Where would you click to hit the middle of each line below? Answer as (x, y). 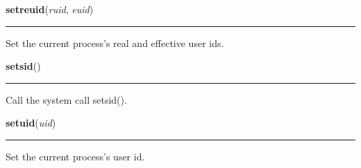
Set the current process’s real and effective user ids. (115, 43)
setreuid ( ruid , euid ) (50, 9)
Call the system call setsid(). (66, 99)
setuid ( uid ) (31, 123)
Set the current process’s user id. (75, 156)
